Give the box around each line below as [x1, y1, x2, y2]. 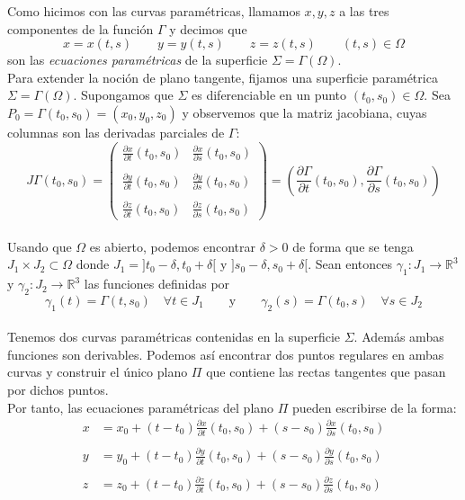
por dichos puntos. [7, 380, 109, 399]
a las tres [339, 2, 389, 20]
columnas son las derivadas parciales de [7, 122, 225, 141]
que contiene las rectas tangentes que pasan [206, 362, 446, 381]
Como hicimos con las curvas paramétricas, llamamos [7, 2, 300, 20]
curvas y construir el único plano [7, 362, 188, 381]
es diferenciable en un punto [192, 85, 347, 104]
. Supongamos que [73, 85, 174, 104]
